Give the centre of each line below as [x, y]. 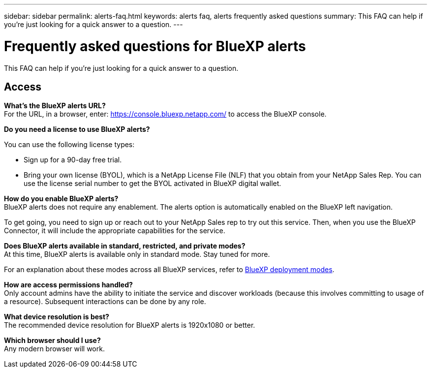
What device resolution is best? [57, 317]
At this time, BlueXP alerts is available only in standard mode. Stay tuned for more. [137, 254]
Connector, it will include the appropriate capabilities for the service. [115, 231]
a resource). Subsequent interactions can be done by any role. [105, 302]
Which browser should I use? [52, 341]
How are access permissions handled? [68, 285]
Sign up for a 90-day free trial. [73, 160]
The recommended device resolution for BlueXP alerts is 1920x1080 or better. [130, 325]
